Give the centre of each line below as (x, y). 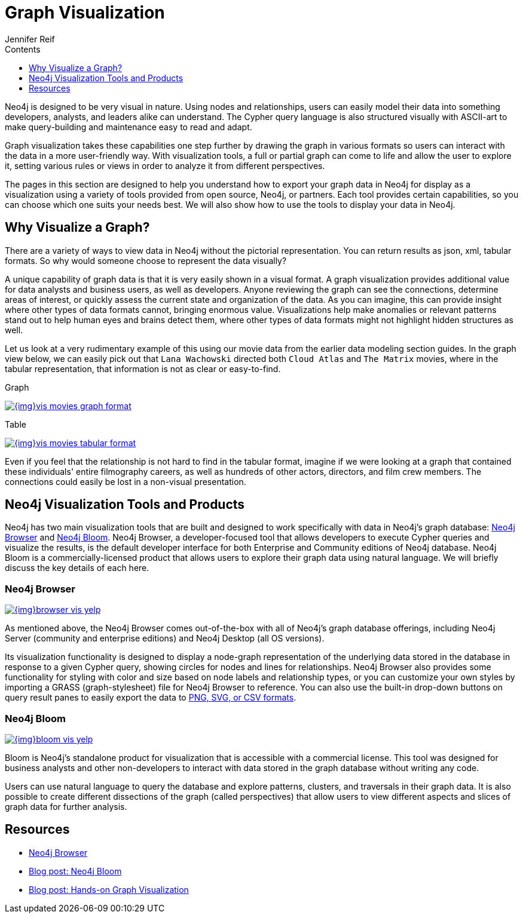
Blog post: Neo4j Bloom (75, 871)
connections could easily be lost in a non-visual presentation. (126, 481)
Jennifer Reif (30, 39)
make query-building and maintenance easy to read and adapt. (129, 127)
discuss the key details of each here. (77, 568)
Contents (23, 49)
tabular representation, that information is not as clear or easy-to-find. (143, 369)
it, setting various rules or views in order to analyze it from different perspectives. (165, 165)
